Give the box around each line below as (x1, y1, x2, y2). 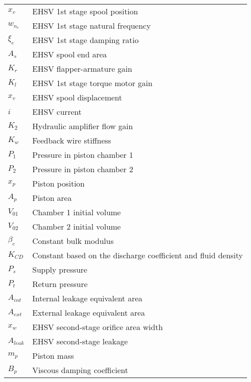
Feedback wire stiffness (32, 135, 111, 146)
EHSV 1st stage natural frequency (32, 20, 151, 31)
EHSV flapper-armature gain (32, 63, 132, 74)
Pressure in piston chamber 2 (32, 163, 133, 175)
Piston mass (32, 350, 74, 361)
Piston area (32, 192, 72, 203)
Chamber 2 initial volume (32, 221, 121, 232)
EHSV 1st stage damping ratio (32, 34, 139, 46)
